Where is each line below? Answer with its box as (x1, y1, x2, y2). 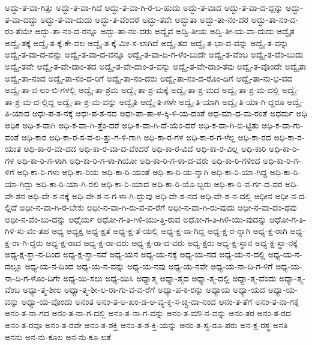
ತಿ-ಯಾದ (5, 107, 30, 119)
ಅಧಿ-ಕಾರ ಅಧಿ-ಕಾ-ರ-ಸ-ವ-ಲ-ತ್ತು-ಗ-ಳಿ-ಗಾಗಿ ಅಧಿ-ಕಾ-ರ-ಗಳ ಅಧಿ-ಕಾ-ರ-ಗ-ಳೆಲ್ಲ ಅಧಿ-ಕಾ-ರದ (21, 130, 271, 143)
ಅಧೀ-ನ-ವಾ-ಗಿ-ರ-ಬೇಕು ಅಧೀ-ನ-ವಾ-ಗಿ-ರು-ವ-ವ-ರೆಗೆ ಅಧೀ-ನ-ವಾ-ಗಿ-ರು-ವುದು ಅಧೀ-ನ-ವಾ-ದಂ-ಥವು (19, 201, 297, 214)
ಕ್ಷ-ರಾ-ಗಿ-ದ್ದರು (5, 236, 43, 248)
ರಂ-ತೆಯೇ (5, 25, 32, 37)
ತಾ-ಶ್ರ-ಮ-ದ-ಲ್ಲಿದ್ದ (5, 95, 55, 107)
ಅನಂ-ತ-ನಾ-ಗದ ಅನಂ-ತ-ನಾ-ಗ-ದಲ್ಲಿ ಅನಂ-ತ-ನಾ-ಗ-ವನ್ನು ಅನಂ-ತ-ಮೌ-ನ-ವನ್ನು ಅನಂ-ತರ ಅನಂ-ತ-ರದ (5, 307, 291, 319)
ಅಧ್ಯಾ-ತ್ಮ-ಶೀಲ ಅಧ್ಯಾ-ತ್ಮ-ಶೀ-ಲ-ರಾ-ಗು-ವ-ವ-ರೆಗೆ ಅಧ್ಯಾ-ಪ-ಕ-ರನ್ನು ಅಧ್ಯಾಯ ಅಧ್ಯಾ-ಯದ (22, 283, 266, 296)
